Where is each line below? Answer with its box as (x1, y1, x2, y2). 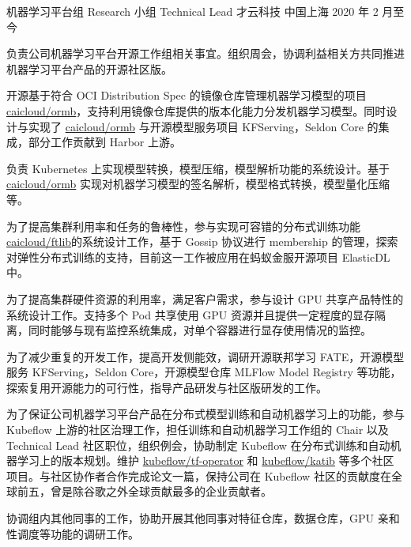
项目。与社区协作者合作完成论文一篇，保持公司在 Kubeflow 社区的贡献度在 (6, 467, 391, 484)
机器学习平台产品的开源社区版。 (6, 60, 172, 77)
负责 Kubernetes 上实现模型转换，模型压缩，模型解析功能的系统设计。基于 (6, 160, 390, 176)
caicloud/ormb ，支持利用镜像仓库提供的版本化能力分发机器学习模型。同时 (6, 102, 386, 119)
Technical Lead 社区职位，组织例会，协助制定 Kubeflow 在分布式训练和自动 (6, 436, 390, 453)
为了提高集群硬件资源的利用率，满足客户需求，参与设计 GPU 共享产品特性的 (6, 290, 404, 307)
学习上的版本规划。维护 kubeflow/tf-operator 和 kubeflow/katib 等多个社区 (17, 452, 394, 469)
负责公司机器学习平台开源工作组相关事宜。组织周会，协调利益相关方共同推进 (6, 45, 405, 62)
